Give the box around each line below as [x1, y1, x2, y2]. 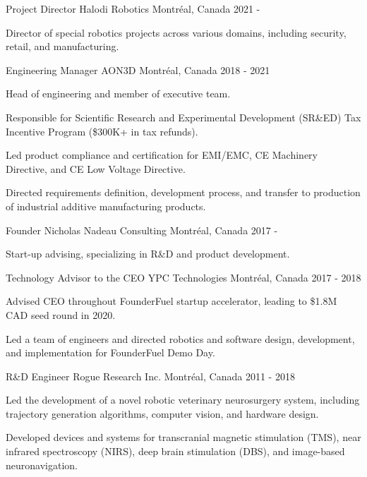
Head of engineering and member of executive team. [6, 86, 231, 101]
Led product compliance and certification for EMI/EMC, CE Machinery [6, 147, 318, 162]
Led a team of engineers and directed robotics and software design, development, [6, 331, 355, 346]
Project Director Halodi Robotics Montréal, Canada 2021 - [6, 1, 260, 16]
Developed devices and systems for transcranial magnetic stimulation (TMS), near [6, 430, 361, 445]
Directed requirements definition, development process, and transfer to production [6, 185, 361, 200]
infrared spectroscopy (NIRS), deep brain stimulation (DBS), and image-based [6, 444, 345, 459]
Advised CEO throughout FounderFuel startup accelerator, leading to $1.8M [6, 294, 337, 308]
